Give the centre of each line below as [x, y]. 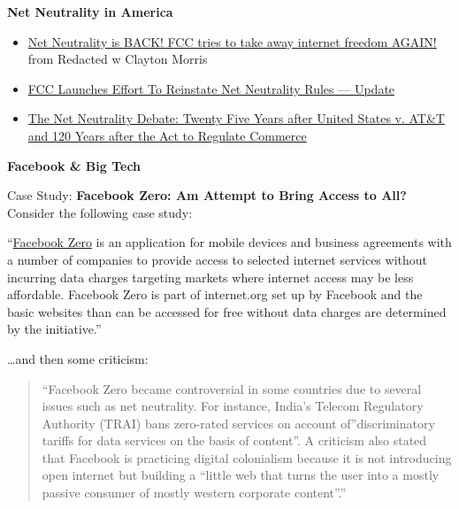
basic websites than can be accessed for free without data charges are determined [227, 311]
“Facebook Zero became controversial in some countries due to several [232, 388]
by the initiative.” [54, 329]
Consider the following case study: [100, 212]
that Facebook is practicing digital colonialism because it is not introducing [247, 457]
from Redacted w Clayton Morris [118, 59]
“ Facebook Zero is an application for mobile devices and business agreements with [229, 242]
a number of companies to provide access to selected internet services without [217, 259]
